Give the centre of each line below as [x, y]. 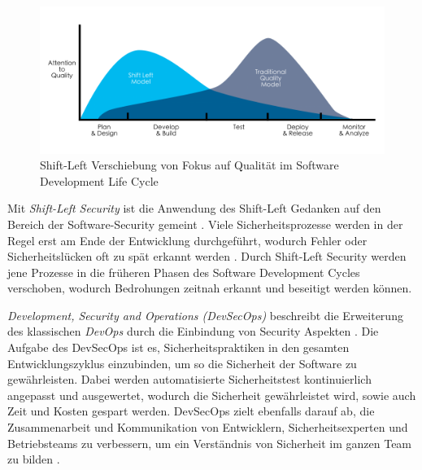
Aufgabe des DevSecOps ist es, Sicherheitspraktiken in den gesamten [178, 347]
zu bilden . [34, 459]
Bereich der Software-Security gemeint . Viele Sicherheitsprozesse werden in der [205, 224]
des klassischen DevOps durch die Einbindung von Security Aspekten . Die [193, 331]
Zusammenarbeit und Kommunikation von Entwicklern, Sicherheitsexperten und [208, 427]
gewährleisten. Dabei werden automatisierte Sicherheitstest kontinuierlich [189, 379]
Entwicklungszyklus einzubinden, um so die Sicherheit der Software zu [182, 363]
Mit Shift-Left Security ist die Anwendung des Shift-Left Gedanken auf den [194, 208]
